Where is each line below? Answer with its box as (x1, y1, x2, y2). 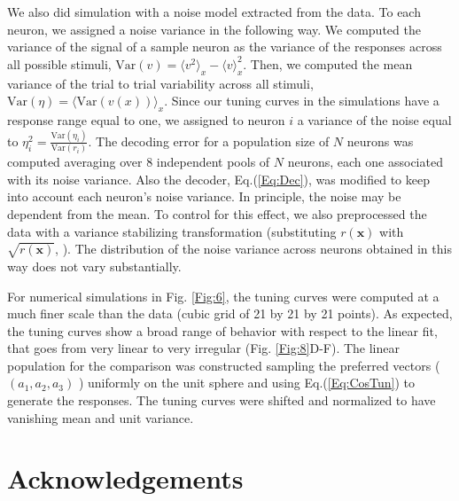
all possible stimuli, (7, 54, 112, 73)
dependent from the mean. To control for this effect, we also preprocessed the (7, 204, 427, 223)
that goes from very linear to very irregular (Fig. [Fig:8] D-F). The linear (7, 339, 400, 357)
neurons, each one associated (287, 153, 443, 171)
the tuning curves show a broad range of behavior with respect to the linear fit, (7, 321, 438, 340)
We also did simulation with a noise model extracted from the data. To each (7, 3, 421, 20)
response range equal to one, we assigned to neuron (7, 110, 285, 129)
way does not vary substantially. (7, 256, 182, 275)
